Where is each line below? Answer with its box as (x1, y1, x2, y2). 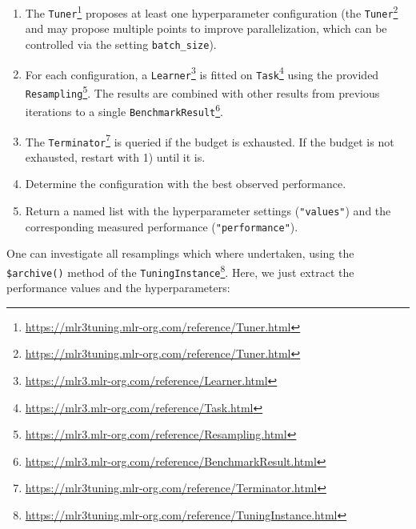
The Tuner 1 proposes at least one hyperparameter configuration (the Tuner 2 (25, 2, 398, 21)
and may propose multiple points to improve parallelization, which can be (25, 20, 387, 37)
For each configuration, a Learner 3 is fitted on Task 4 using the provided (25, 63, 379, 82)
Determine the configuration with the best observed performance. (25, 175, 346, 192)
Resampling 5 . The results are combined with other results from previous (25, 82, 380, 101)
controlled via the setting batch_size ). (25, 35, 217, 52)
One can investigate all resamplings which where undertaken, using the (6, 245, 354, 262)
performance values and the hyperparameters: (6, 279, 230, 296)
